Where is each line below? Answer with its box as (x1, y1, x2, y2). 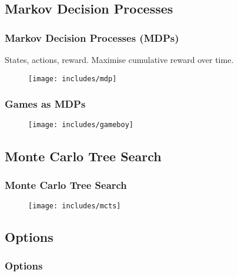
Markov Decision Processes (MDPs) (5, 30, 179, 45)
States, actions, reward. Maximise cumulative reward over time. (5, 54, 234, 65)
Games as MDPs (5, 97, 86, 111)
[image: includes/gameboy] (28, 121, 133, 129)
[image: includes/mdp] (28, 74, 117, 83)
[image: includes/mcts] (28, 202, 121, 211)
